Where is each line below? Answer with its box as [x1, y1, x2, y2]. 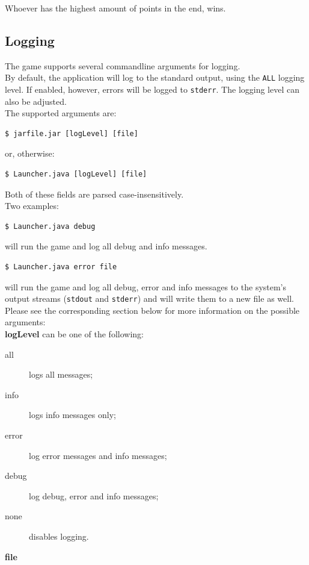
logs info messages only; [29, 408, 116, 421]
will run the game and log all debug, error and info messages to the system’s [5, 280, 287, 293]
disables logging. [29, 530, 89, 543]
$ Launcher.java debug [5, 222, 96, 231]
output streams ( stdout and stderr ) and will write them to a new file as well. [5, 292, 294, 305]
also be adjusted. [5, 95, 67, 107]
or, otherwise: [5, 147, 55, 160]
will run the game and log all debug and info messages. [5, 240, 207, 252]
